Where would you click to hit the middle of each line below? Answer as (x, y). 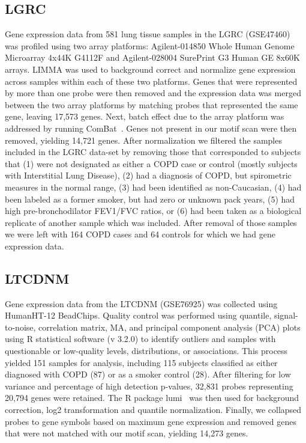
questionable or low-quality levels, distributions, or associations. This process (146, 351)
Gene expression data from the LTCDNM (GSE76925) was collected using (141, 303)
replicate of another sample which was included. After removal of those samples (151, 222)
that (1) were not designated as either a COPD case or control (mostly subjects (151, 163)
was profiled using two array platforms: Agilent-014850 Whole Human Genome (150, 45)
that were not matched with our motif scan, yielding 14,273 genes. (127, 433)
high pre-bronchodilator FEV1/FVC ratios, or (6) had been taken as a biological (153, 211)
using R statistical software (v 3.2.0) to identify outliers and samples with (140, 339)
